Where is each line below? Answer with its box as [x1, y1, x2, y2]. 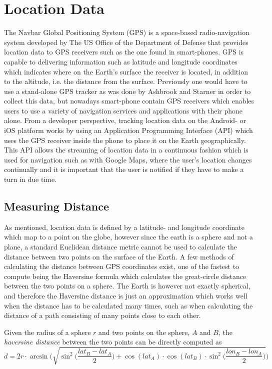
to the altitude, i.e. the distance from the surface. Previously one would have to [4, 76, 247, 86]
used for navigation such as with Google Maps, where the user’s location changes [4, 154, 252, 164]
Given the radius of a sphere [4, 326, 91, 337]
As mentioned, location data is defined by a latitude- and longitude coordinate [4, 221, 244, 232]
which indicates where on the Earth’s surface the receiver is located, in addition [4, 66, 248, 76]
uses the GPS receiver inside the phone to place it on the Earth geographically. [4, 134, 246, 145]
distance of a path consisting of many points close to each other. [4, 310, 201, 320]
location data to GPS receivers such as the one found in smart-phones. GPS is [4, 46, 244, 57]
